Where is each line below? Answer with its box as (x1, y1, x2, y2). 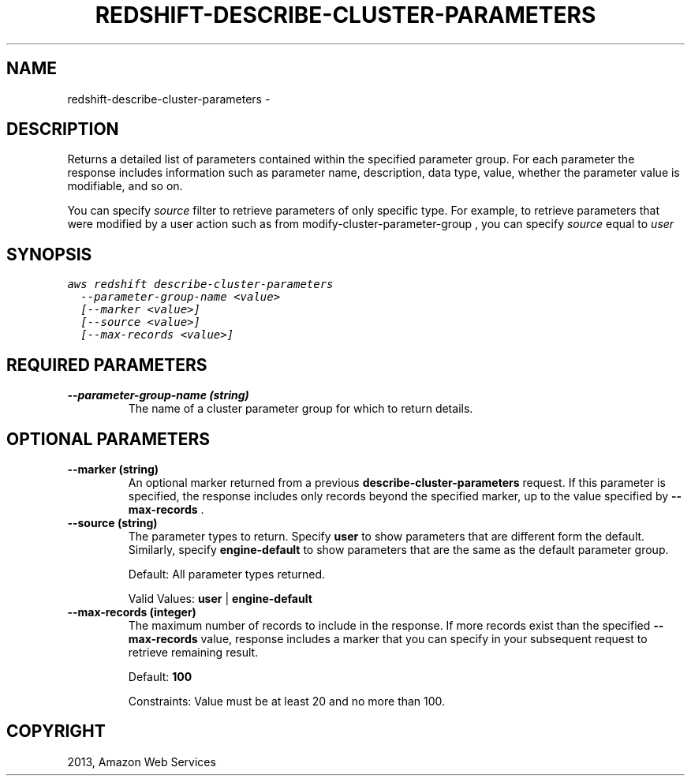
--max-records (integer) (67, 604, 196, 619)
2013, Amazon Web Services (67, 754, 216, 769)
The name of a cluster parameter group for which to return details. (128, 402, 473, 416)
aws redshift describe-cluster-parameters (67, 278, 334, 291)
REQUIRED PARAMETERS (6, 354, 207, 375)
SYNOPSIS (6, 244, 92, 264)
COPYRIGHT (6, 721, 106, 742)
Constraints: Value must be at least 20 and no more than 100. (128, 694, 446, 708)
